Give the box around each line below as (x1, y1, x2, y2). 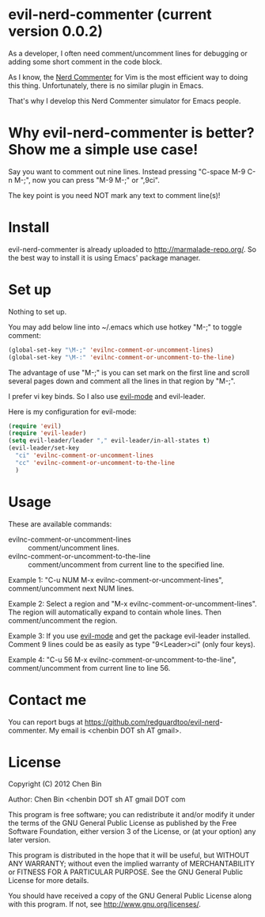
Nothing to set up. (8, 306, 67, 316)
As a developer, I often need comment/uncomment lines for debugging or (8, 48, 248, 58)
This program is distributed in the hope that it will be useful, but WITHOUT (8, 850, 250, 860)
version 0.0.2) (8, 22, 104, 40)
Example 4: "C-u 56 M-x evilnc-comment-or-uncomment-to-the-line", (8, 655, 237, 664)
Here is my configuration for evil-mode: (8, 406, 137, 417)
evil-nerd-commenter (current (8, 6, 212, 24)
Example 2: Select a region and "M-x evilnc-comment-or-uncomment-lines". (8, 599, 257, 608)
